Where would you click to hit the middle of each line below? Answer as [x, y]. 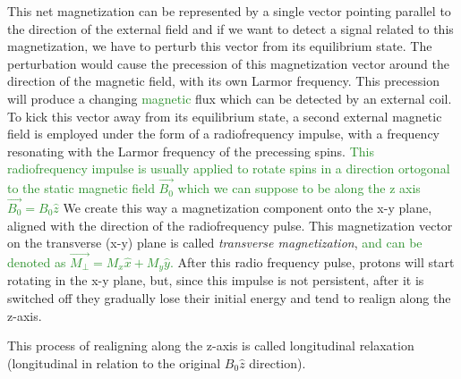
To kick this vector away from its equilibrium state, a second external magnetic [225, 116]
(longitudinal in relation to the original [114, 362]
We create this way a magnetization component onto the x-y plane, [248, 207]
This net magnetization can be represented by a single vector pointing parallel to [229, 11]
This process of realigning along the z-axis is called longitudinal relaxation [211, 345]
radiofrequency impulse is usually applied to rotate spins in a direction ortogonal [229, 168]
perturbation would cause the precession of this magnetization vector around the [229, 63]
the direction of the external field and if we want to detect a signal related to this [230, 28]
